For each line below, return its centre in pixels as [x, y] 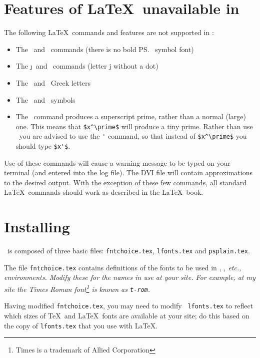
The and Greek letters [53, 82]
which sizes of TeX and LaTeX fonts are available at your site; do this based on [127, 316]
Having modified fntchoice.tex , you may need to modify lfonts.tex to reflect [129, 306]
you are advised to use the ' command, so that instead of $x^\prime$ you [133, 136]
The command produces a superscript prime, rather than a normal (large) [131, 116]
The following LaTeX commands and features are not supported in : [109, 32]
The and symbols [45, 99]
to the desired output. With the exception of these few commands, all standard [125, 182]
